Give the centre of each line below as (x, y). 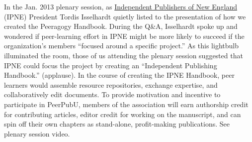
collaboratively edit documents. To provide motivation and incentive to (112, 94)
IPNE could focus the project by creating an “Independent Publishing (111, 65)
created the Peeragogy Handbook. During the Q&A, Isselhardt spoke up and (121, 26)
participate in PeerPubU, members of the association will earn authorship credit (126, 104)
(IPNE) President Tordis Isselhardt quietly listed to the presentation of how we (125, 16)
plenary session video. (37, 133)
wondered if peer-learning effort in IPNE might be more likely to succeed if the (124, 36)
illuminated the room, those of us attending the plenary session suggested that (124, 55)
